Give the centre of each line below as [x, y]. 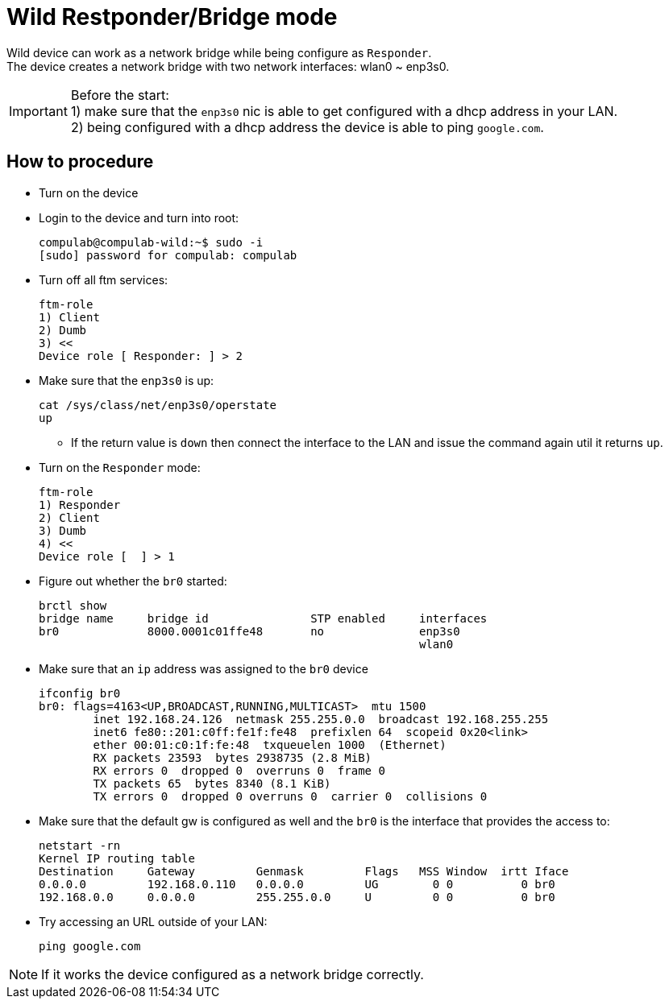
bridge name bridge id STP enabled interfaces [263, 618]
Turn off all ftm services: [104, 279]
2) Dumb [63, 330]
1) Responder [80, 505]
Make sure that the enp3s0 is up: [127, 380]
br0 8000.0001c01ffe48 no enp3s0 [249, 631]
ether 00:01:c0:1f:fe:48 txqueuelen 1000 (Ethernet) [270, 744]
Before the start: [120, 95]
